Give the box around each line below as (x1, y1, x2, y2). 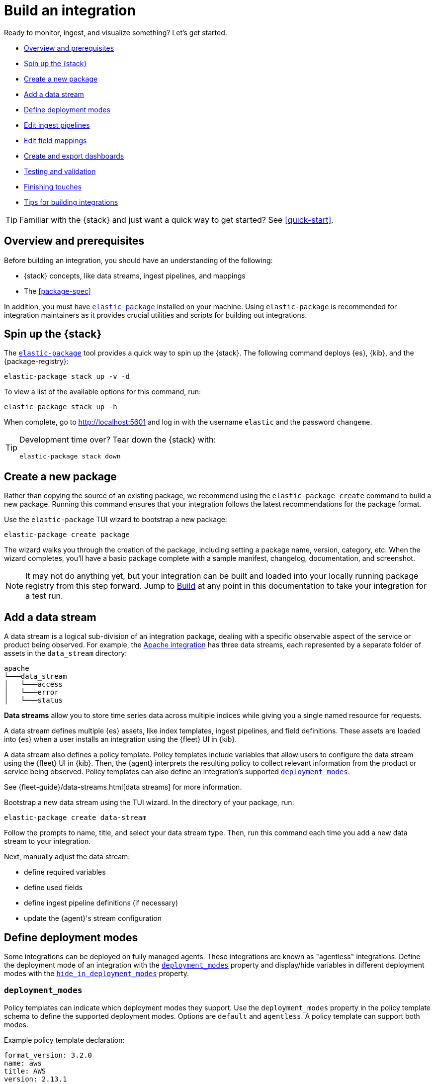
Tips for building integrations (24, 197, 118, 206)
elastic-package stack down (19, 452, 121, 460)
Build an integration (4, 2, 136, 19)
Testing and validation (24, 167, 96, 176)
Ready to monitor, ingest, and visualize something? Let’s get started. (4, 28, 227, 37)
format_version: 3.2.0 (4, 1051, 92, 1059)
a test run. (25, 591, 63, 601)
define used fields (24, 883, 83, 892)
